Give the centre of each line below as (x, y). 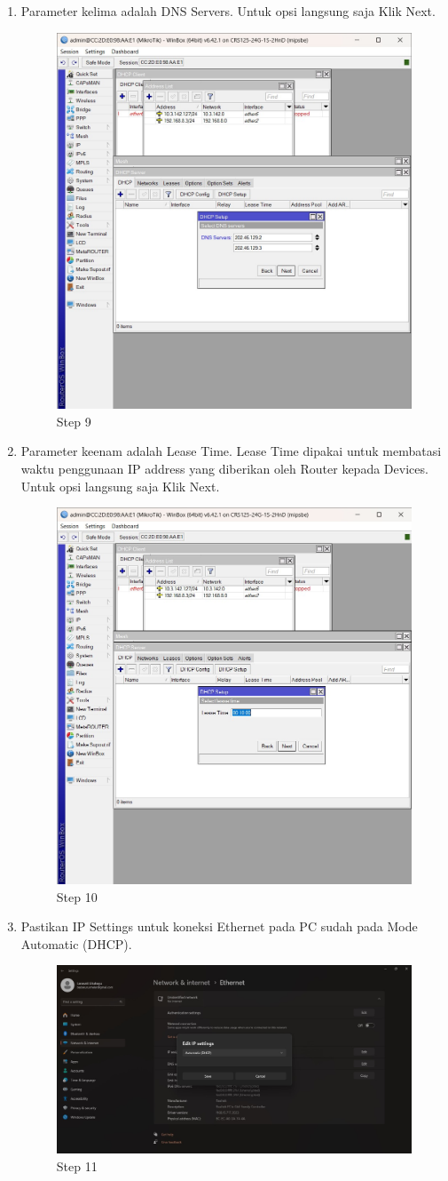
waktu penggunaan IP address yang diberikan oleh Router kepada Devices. (224, 468)
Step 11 (77, 1165)
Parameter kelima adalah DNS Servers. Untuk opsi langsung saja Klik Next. (228, 11)
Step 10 (77, 896)
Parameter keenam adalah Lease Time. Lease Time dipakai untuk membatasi (231, 451)
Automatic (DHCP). (76, 943)
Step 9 (74, 421)
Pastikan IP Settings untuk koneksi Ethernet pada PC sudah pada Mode (219, 926)
